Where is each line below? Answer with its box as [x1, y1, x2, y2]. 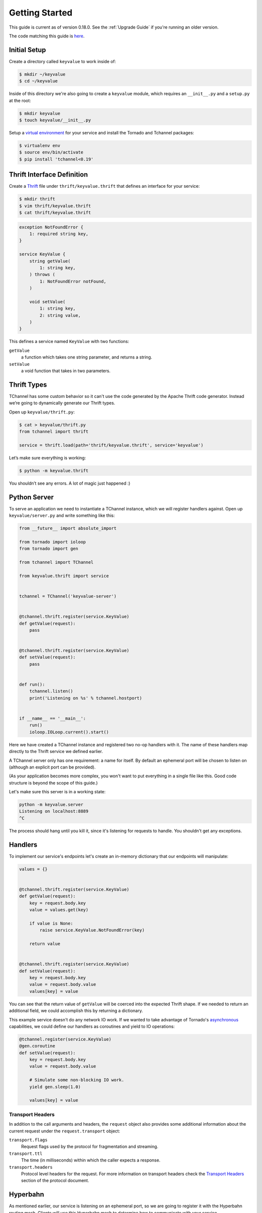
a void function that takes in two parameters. [21, 368, 111, 374]
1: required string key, [29, 231, 89, 236]
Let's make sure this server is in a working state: [9, 789, 106, 795]
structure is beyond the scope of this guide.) [9, 780, 98, 786]
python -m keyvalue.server [19, 802, 83, 807]
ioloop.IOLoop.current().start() [29, 729, 109, 735]
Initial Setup [9, 46, 46, 54]
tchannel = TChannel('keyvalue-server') [19, 593, 116, 599]
